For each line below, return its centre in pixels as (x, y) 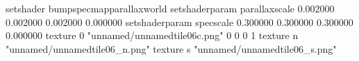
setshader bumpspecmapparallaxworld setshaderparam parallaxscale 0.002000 (170, 8)
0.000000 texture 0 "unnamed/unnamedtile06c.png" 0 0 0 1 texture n (152, 35)
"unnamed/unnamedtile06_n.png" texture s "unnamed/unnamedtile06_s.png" (171, 48)
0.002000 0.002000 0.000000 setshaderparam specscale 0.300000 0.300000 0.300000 (179, 22)
